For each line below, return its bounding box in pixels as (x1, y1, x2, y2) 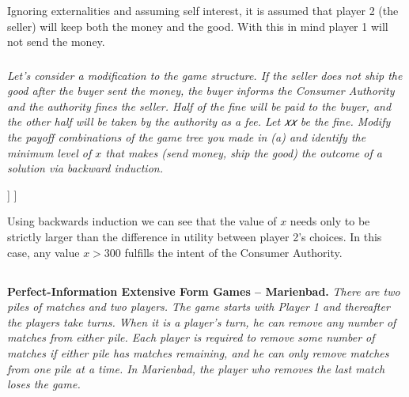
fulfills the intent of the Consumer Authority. (124, 244, 343, 260)
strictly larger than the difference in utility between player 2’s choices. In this (7, 229, 382, 245)
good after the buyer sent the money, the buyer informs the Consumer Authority (7, 82, 395, 99)
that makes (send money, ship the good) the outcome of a (105, 144, 382, 161)
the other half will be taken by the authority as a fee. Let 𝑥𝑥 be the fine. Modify (7, 113, 391, 130)
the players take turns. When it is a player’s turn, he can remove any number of (7, 313, 396, 330)
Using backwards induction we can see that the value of (7, 213, 277, 229)
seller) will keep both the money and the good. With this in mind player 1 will (7, 17, 388, 34)
